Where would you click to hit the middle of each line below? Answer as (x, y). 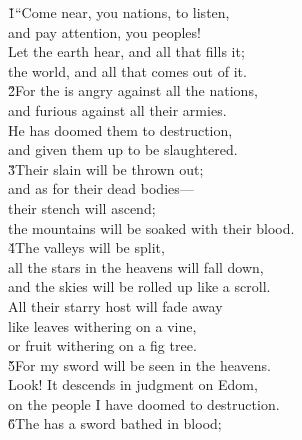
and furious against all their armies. (117, 109)
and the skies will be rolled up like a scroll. (139, 286)
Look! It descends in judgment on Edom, (133, 384)
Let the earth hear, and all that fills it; (126, 51)
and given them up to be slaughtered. (123, 149)
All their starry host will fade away (115, 305)
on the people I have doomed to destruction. (144, 403)
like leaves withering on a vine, (102, 325)
